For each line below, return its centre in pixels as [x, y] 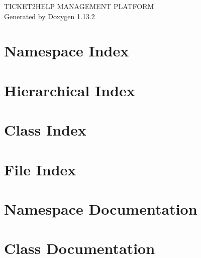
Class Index [45, 130]
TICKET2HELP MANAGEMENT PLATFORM [79, 6]
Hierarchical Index [70, 90]
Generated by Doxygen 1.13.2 [49, 16]
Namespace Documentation [101, 208]
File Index [40, 169]
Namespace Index [67, 51]
